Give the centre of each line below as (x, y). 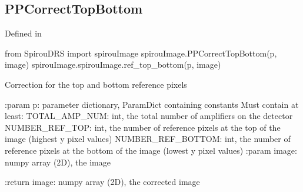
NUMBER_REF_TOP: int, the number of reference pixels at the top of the (143, 127)
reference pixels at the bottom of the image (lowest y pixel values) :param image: (151, 150)
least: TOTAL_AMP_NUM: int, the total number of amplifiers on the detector (149, 116)
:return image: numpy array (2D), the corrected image (102, 182)
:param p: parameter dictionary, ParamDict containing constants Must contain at (152, 104)
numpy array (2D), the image (58, 162)
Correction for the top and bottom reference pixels (96, 84)
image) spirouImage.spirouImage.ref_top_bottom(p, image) (113, 64)
